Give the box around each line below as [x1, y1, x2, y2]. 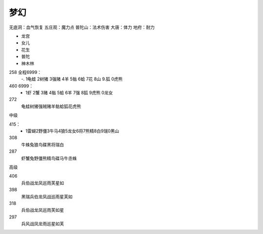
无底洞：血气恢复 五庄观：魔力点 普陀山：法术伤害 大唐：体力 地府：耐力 [9, 24, 155, 30]
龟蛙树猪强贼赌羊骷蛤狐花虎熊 [21, 103, 81, 109]
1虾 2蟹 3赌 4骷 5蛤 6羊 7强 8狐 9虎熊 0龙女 [25, 90, 113, 96]
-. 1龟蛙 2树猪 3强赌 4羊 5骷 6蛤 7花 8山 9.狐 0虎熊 [21, 76, 123, 82]
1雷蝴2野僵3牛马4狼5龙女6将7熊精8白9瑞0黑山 [25, 128, 119, 134]
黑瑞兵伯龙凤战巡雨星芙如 [21, 194, 73, 199]
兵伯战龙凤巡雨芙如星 [21, 207, 64, 213]
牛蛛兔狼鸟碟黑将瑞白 [21, 142, 64, 147]
